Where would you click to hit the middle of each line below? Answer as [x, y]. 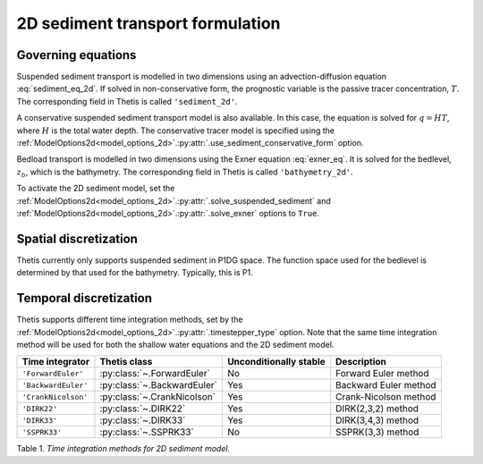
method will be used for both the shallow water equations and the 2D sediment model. [175, 344]
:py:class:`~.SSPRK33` [147, 432]
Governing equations [76, 55]
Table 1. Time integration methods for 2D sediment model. [123, 449]
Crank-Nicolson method [386, 397]
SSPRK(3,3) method [377, 432]
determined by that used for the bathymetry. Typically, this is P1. [135, 273]
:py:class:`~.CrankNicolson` [158, 397]
